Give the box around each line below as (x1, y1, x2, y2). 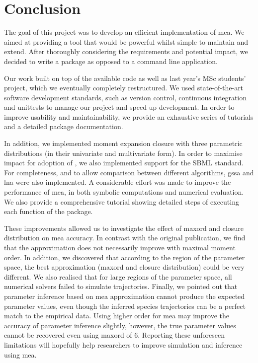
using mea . (4, 349, 37, 360)
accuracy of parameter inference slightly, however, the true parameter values (4, 320, 236, 330)
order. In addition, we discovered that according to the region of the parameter (4, 252, 245, 262)
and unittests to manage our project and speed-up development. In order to (4, 102, 235, 112)
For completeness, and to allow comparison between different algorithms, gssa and (4, 167, 254, 177)
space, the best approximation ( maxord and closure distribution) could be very (4, 262, 245, 272)
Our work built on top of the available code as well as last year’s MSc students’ (4, 73, 246, 83)
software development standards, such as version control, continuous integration (4, 92, 247, 102)
